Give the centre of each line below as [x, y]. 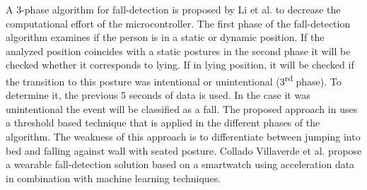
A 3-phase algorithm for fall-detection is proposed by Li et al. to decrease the [173, 9]
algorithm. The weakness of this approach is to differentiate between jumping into [183, 136]
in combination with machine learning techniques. [113, 178]
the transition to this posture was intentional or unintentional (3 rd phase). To [174, 80]
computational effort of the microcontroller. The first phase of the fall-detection [178, 23]
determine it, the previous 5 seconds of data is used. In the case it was [158, 95]
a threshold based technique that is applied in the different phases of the [163, 123]
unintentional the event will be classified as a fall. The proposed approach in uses [182, 108]
